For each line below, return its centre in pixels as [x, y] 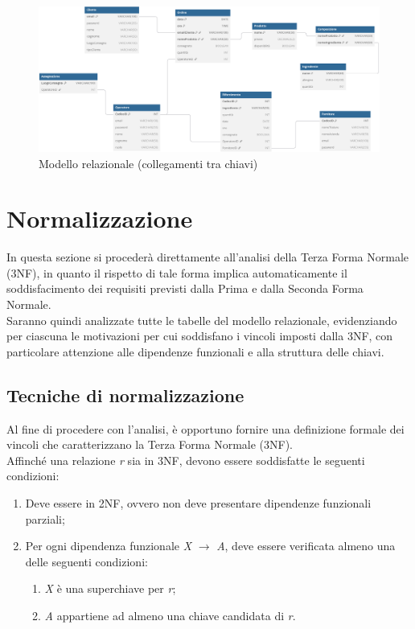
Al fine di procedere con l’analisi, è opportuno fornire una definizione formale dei [205, 428]
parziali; [45, 518]
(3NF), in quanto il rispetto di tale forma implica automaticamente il [177, 272]
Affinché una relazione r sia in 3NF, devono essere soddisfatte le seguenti [186, 460]
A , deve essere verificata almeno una [306, 546]
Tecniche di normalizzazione [125, 395]
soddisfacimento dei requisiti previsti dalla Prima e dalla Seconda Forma [185, 288]
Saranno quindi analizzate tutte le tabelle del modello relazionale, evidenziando [202, 320]
